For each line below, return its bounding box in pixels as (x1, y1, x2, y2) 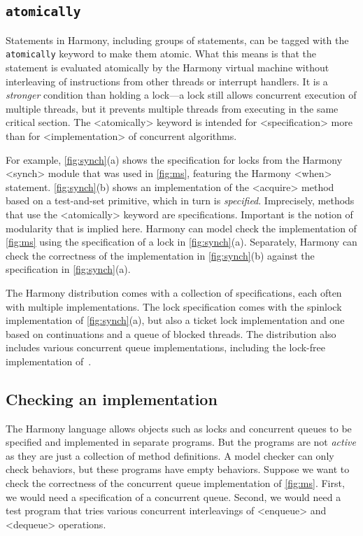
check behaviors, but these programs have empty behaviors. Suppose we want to (6, 462, 350, 477)
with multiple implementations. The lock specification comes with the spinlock (6, 299, 342, 313)
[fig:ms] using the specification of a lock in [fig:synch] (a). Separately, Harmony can (6, 234, 357, 249)
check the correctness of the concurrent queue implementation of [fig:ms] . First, (6, 476, 345, 491)
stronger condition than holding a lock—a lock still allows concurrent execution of (6, 87, 357, 102)
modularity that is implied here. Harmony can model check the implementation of (6, 220, 357, 235)
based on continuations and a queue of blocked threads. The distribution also (6, 326, 336, 341)
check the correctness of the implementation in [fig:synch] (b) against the (6, 248, 315, 262)
